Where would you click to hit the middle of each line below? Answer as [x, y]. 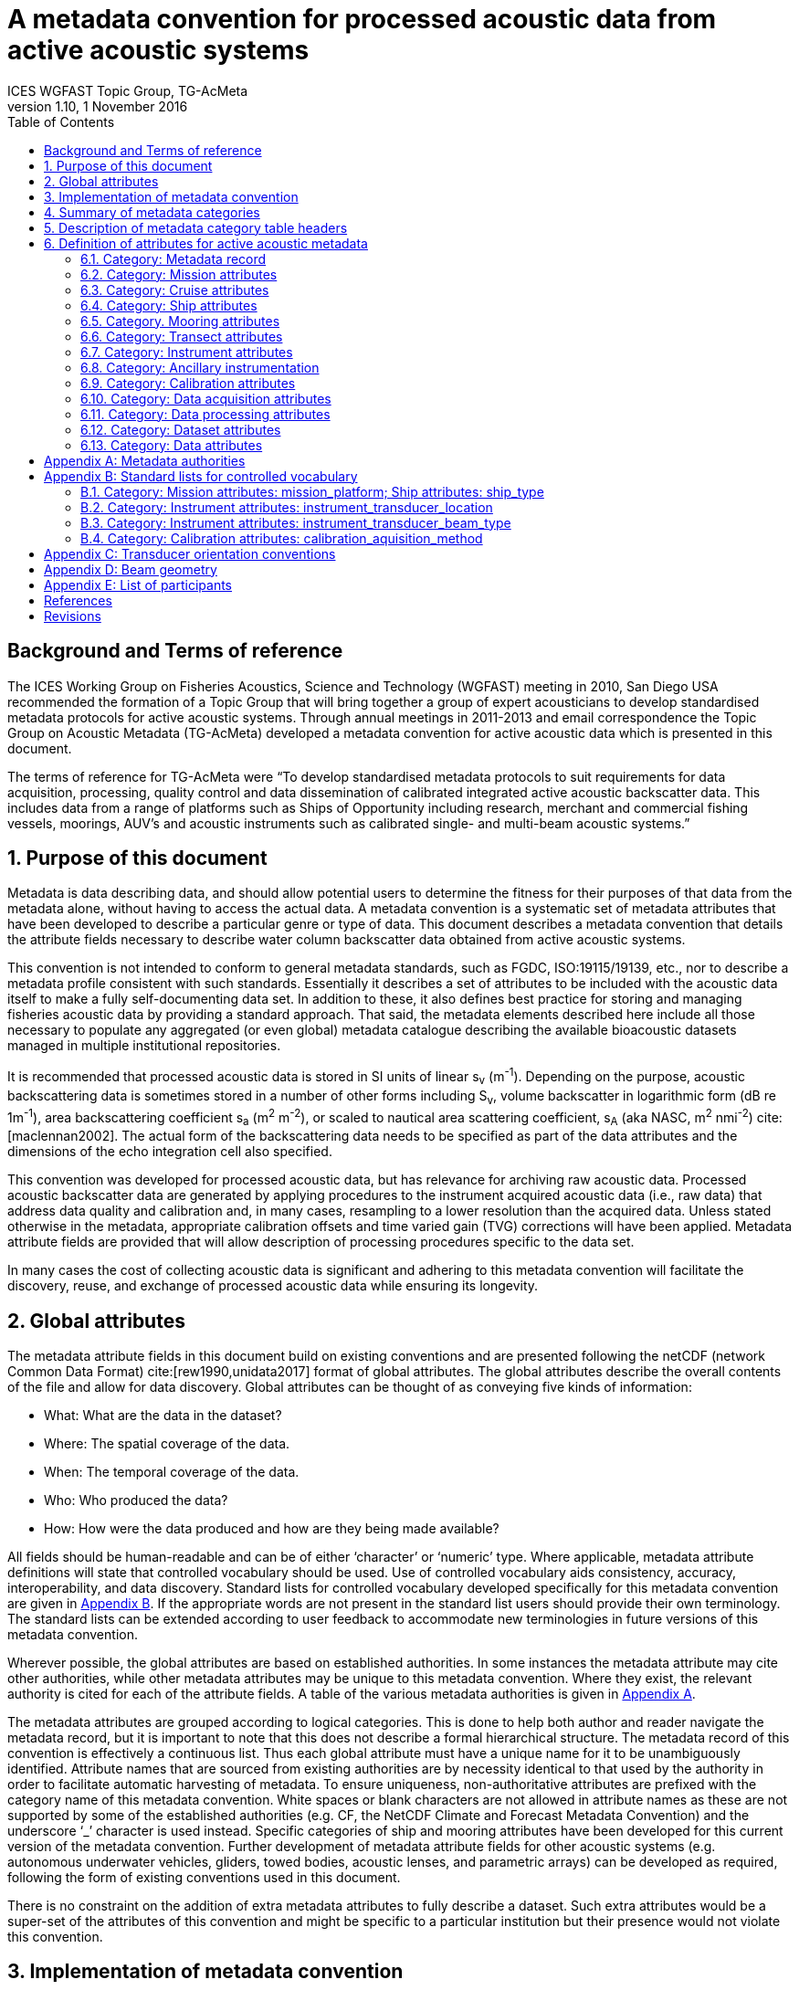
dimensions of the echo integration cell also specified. [170, 1152]
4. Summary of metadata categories [152, 212]
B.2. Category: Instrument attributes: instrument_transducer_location [287, 507]
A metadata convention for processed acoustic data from [362, 19]
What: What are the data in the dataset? [163, 1415]
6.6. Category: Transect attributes [182, 336]
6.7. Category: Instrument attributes [187, 352]
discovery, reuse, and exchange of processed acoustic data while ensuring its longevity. [273, 1286]
